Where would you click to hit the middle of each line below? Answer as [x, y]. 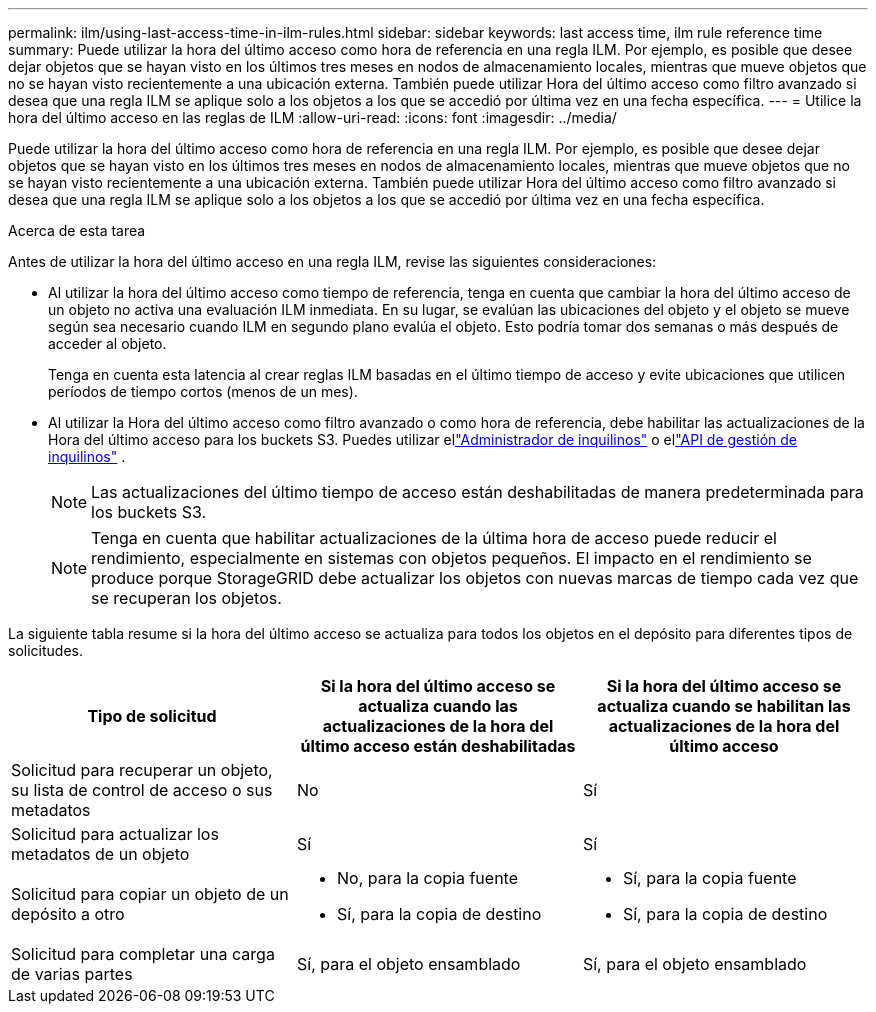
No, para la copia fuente [427, 878]
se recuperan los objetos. [186, 598]
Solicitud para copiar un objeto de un [150, 894]
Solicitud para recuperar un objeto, [142, 770]
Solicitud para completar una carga [143, 954]
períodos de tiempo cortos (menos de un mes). [203, 391]
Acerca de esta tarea [77, 230]
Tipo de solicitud [152, 716]
